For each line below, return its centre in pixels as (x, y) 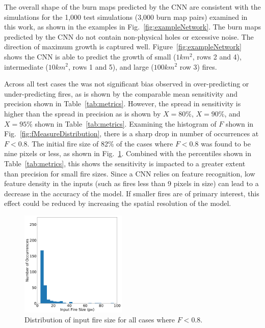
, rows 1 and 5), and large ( (111, 66)
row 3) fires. (198, 66)
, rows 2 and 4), (217, 56)
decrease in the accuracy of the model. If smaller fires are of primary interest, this (132, 193)
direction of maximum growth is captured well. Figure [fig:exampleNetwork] (123, 47)
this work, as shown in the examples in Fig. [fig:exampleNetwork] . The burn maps (132, 27)
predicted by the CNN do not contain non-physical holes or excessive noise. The (129, 36)
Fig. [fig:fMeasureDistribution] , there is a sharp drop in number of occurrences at (131, 133)
